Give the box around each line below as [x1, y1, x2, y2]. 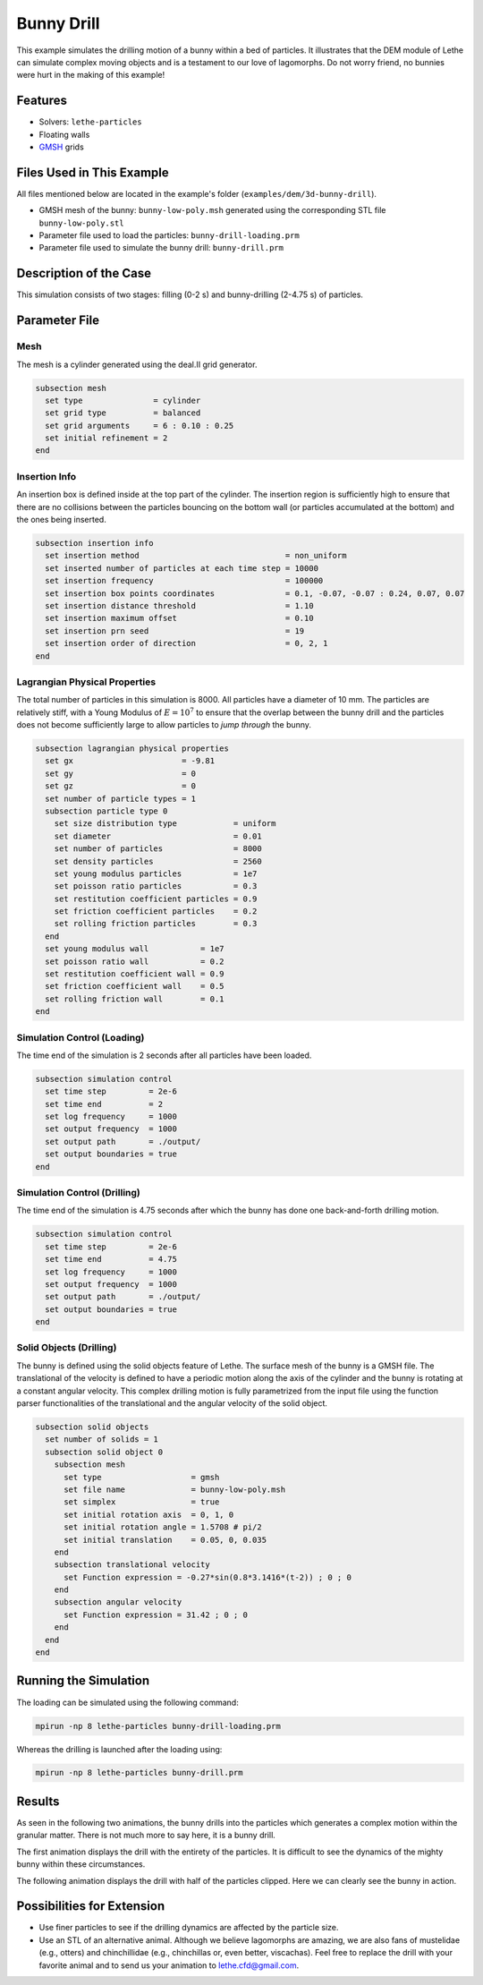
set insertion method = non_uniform [45, 550, 347, 561]
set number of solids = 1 [45, 1435, 158, 1444]
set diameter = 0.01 [54, 831, 263, 841]
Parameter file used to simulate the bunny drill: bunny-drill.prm [38, 243, 284, 253]
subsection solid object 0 [45, 1446, 164, 1457]
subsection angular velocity [54, 1597, 182, 1607]
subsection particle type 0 [45, 805, 168, 816]
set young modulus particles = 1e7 [54, 868, 258, 879]
